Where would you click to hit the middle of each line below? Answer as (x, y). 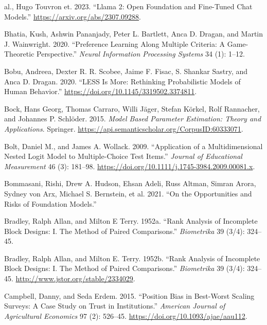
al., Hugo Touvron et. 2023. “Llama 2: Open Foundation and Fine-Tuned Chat (128, 6)
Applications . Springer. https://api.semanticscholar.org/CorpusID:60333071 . (124, 128)
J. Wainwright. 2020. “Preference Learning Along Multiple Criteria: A (115, 43)
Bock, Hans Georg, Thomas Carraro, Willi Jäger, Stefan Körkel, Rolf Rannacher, (132, 108)
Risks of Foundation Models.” (50, 203)
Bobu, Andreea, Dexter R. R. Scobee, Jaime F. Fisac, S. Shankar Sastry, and (126, 71)
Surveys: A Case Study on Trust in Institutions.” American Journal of (115, 306)
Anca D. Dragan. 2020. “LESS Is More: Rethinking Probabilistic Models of (122, 81)
